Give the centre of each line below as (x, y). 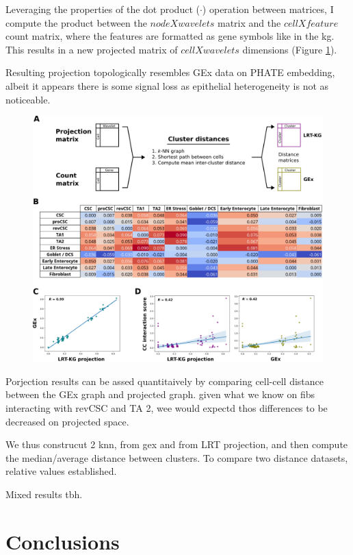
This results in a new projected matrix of (92, 49)
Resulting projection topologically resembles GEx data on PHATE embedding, (170, 72)
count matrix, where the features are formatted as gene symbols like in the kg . (170, 36)
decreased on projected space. (67, 421)
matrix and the (249, 22)
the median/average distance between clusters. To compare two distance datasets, (177, 457)
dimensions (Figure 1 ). (290, 49)
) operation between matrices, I (268, 9)
